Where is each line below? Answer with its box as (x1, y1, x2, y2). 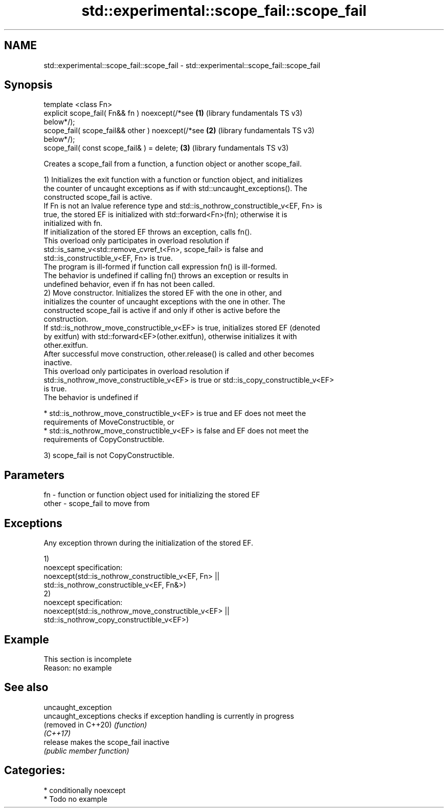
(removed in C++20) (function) (43, 720, 147, 729)
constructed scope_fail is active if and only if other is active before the (43, 306, 280, 315)
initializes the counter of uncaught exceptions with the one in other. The (43, 297, 285, 306)
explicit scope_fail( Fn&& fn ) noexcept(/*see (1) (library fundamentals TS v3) (43, 109, 303, 118)
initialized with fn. (43, 219, 103, 228)
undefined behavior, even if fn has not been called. (43, 280, 215, 289)
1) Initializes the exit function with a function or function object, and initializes (43, 175, 303, 184)
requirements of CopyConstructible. (43, 435, 165, 444)
